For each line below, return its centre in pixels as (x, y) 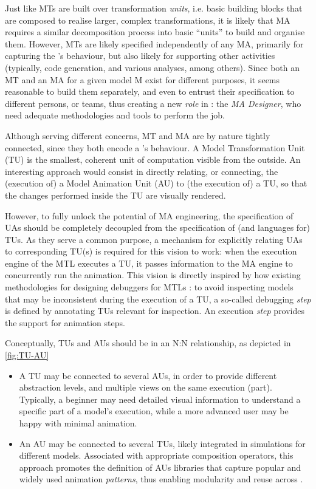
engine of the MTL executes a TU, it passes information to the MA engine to (149, 263)
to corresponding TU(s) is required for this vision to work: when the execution (151, 251)
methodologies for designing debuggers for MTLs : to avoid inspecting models (149, 287)
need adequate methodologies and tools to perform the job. (115, 115)
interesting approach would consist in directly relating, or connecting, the (142, 171)
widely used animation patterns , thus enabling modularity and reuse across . (161, 479)
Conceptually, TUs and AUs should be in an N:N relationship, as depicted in (148, 343)
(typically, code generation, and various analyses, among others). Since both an (153, 67)
